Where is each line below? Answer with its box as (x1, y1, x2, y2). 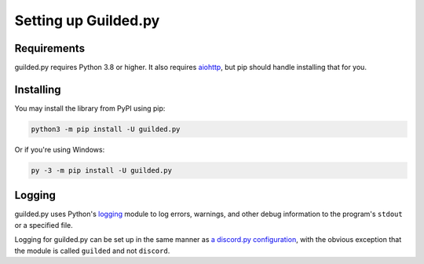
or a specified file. (14, 220, 74, 229)
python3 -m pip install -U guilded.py (31, 124, 181, 134)
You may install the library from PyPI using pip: (14, 103, 166, 113)
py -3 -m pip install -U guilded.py (31, 166, 173, 174)
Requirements (14, 42, 86, 55)
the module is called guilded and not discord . (14, 246, 170, 255)
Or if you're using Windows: (14, 145, 105, 154)
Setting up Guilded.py (14, 12, 160, 29)
